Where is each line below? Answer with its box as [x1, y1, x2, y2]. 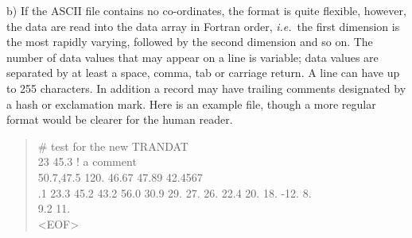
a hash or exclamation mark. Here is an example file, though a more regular [6, 95, 376, 112]
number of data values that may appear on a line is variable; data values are [6, 48, 379, 65]
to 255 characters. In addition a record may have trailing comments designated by [6, 79, 406, 96]
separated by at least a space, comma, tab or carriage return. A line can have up [6, 64, 400, 81]
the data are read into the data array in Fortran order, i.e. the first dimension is [6, 17, 400, 34]
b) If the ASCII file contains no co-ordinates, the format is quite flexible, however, [6, 2, 406, 18]
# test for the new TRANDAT [37, 137, 189, 154]
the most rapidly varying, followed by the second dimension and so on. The [6, 33, 373, 50]
